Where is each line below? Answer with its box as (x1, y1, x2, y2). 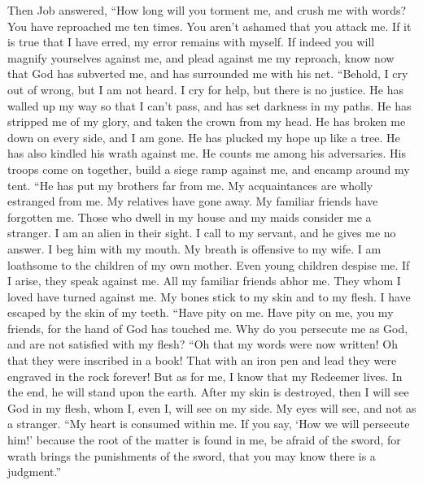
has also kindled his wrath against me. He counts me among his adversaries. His (7, 145, 406, 162)
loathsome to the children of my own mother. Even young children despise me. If (7, 256, 410, 273)
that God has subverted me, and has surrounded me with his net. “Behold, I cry (7, 65, 408, 82)
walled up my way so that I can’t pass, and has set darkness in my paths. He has (7, 97, 412, 114)
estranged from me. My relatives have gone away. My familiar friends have (7, 193, 378, 210)
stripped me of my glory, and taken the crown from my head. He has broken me (7, 113, 406, 130)
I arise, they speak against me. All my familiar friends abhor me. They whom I (7, 272, 401, 289)
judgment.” (7, 463, 62, 480)
